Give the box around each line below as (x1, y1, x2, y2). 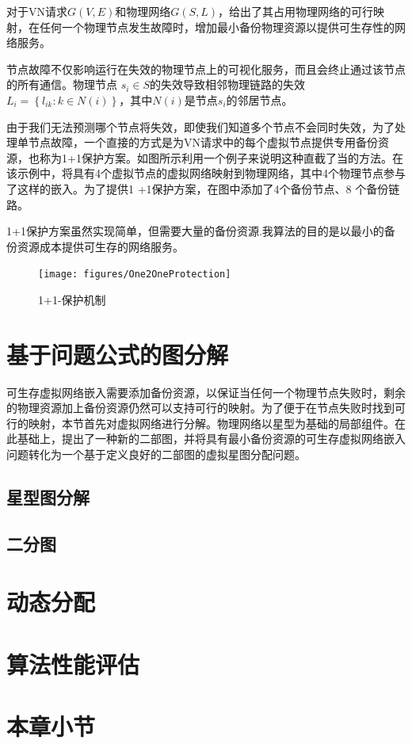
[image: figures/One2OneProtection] (38, 269, 231, 280)
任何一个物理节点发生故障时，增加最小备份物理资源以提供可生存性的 (39, 18, 395, 35)
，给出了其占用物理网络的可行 (218, 3, 374, 19)
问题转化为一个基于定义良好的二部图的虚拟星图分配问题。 (6, 446, 306, 463)
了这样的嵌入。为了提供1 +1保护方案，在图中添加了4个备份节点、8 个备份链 (6, 180, 400, 196)
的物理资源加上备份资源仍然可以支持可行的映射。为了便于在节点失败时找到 (6, 399, 395, 416)
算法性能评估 (6, 647, 140, 680)
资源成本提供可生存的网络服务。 (17, 238, 184, 254)
